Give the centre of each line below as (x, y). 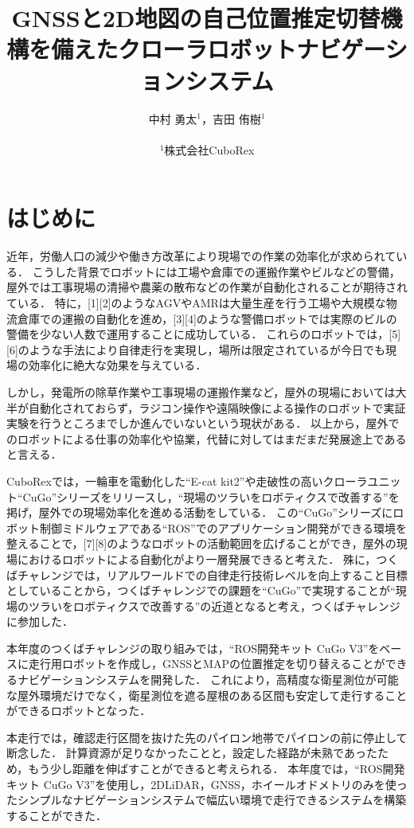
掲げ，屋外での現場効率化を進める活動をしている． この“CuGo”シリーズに (200, 512)
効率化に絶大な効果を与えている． (117, 365)
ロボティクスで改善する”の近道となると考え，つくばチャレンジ (236, 605)
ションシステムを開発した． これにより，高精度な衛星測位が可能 (230, 680)
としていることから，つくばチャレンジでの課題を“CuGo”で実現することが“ (201, 590)
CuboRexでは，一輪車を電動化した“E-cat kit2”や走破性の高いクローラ (187, 480)
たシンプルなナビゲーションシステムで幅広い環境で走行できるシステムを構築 (207, 800)
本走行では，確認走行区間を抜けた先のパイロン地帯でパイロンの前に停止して (207, 737)
